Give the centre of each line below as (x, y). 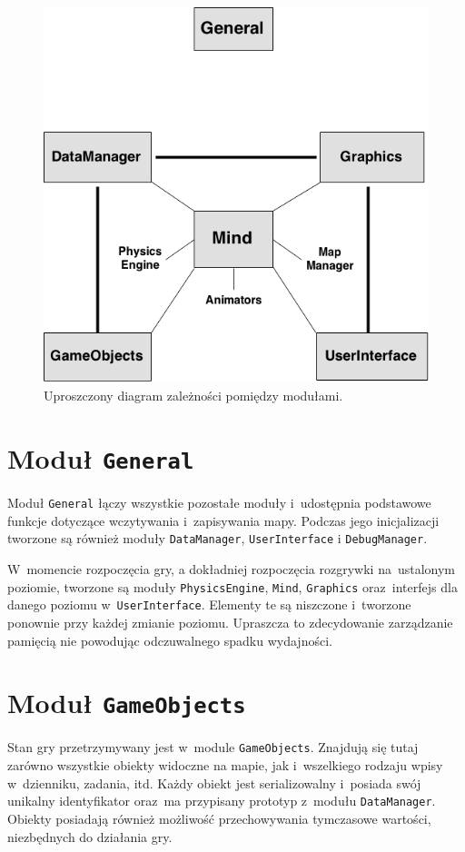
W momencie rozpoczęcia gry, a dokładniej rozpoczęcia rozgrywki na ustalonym (232, 569)
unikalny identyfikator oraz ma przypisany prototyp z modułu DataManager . (222, 801)
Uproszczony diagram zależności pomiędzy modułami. (193, 396)
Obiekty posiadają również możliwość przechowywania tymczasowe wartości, (219, 818)
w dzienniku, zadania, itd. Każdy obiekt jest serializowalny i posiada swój (214, 783)
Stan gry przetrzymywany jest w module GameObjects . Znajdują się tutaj (213, 747)
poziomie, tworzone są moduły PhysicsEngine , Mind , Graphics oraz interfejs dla (232, 586)
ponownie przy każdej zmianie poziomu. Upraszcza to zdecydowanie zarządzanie (230, 622)
